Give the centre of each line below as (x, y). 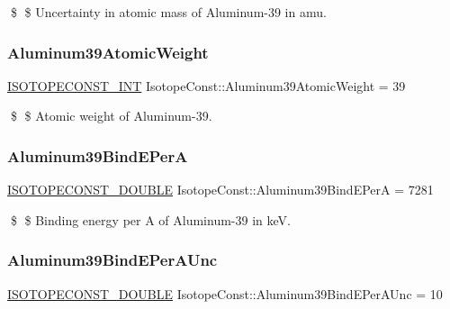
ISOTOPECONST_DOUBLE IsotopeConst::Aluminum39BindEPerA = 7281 (220, 190)
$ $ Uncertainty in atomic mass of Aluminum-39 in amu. (168, 12)
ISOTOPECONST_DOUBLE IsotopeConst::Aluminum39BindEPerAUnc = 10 (225, 293)
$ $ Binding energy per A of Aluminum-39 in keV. (150, 219)
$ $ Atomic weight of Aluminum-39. (111, 116)
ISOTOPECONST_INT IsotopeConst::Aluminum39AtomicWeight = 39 (207, 85)
